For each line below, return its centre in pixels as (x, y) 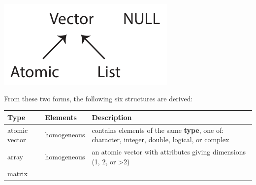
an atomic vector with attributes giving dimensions (169, 151)
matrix (17, 173)
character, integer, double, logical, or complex (160, 139)
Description (112, 117)
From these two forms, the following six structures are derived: (98, 98)
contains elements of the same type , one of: (158, 130)
